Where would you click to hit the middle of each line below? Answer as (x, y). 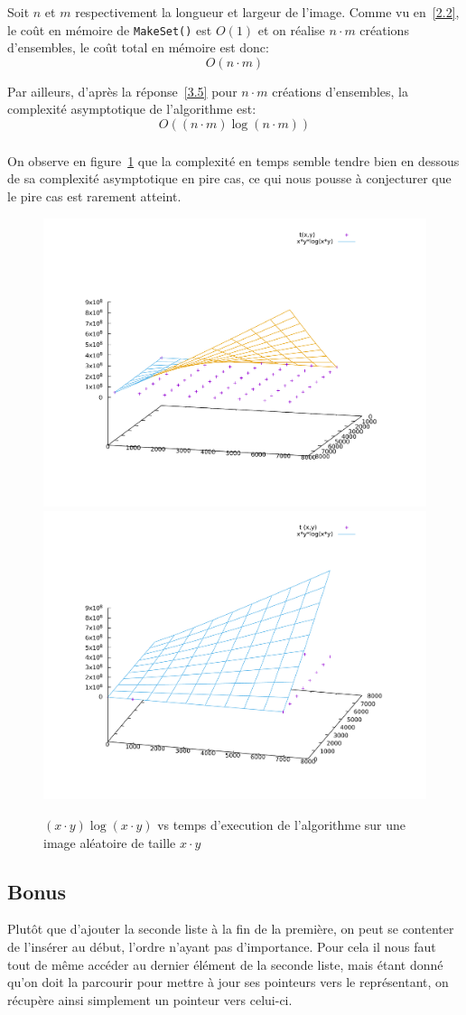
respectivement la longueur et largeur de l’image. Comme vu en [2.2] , (267, 11)
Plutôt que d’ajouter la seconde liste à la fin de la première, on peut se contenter (231, 929)
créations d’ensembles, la (340, 91)
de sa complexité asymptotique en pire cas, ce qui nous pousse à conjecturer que (229, 178)
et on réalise (291, 29)
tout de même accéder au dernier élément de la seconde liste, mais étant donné (225, 964)
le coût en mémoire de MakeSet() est (110, 29)
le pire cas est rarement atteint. (94, 196)
